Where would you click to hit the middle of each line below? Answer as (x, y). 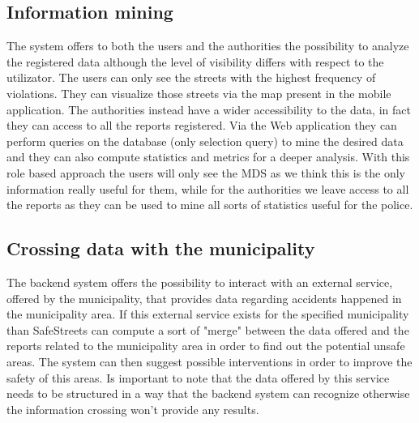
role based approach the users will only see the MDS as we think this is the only (206, 172)
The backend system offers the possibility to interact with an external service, (200, 282)
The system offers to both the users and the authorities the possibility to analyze (208, 46)
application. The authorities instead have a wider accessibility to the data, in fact (209, 109)
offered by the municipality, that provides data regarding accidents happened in (204, 298)
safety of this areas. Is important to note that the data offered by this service (198, 377)
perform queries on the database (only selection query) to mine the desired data (205, 141)
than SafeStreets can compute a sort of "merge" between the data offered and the (208, 329)
